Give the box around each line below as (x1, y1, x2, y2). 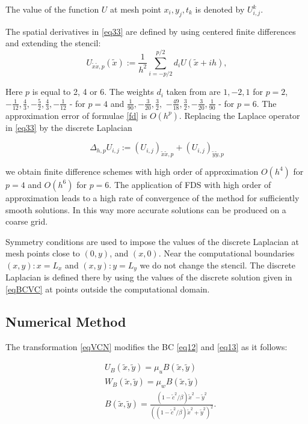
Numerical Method (5, 312, 126, 330)
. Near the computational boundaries (158, 247, 295, 259)
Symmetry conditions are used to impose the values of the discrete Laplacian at (5, 235, 299, 247)
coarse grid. (5, 215, 48, 228)
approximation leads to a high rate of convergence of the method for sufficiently (5, 191, 300, 204)
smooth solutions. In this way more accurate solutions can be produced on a (5, 203, 286, 216)
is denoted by (195, 3, 245, 15)
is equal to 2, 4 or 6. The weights (32, 85, 154, 98)
